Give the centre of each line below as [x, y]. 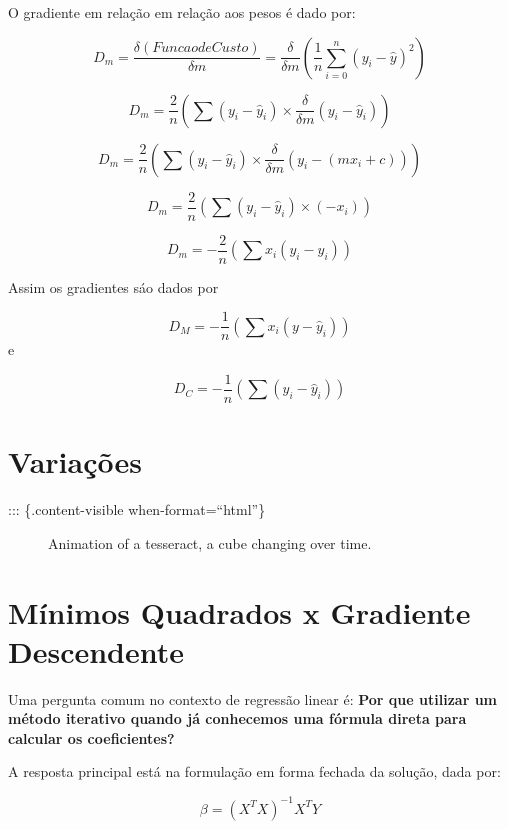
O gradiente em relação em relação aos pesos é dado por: [182, 12]
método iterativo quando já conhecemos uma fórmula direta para [237, 718]
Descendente [96, 650]
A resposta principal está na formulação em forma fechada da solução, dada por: [254, 771]
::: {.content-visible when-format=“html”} [137, 509]
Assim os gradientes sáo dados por [113, 286]
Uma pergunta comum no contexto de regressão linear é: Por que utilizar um [252, 698]
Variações [75, 461]
